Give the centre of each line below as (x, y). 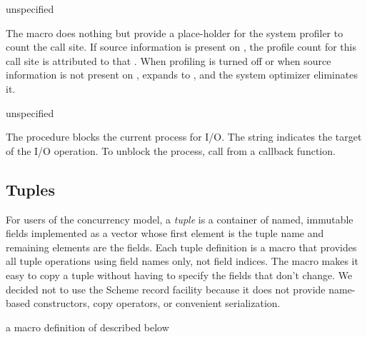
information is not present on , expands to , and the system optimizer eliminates (182, 75)
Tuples (30, 189)
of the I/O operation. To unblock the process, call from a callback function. (171, 150)
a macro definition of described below (87, 327)
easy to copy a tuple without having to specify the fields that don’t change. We (179, 275)
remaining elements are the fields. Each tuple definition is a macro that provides (181, 247)
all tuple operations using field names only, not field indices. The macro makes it (182, 261)
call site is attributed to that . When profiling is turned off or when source (169, 60)
